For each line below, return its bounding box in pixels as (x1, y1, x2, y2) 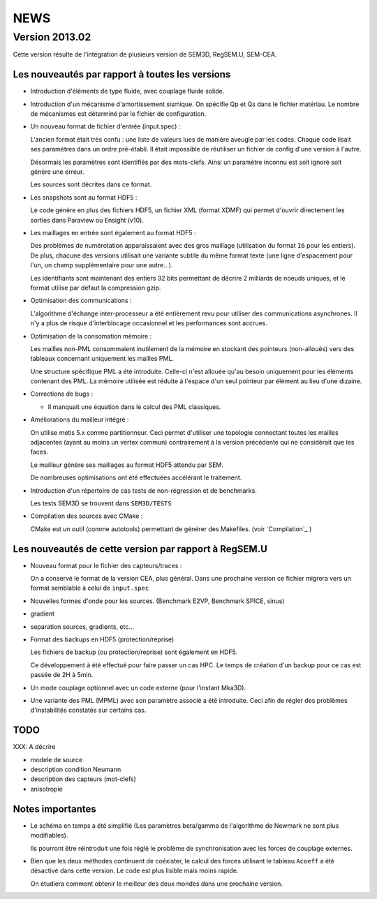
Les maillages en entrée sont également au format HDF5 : (30, 228, 196, 237)
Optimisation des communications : (30, 297, 132, 305)
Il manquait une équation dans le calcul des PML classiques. (47, 402, 221, 411)
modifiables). (30, 831, 68, 840)
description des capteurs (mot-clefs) (30, 775, 136, 783)
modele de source (30, 755, 83, 764)
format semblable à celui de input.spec (30, 584, 149, 593)
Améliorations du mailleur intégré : (30, 415, 129, 424)
